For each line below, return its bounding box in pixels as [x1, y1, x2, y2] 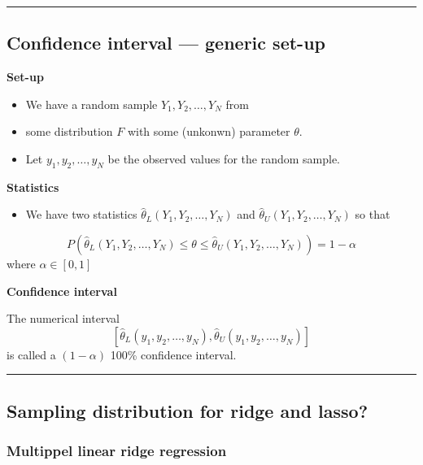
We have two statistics [25, 206, 137, 223]
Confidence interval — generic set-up [7, 30, 325, 55]
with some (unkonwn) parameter [127, 123, 290, 140]
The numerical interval [7, 310, 120, 327]
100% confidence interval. [110, 345, 237, 363]
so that [355, 206, 390, 223]
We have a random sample [25, 95, 158, 112]
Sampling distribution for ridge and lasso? [7, 398, 368, 423]
